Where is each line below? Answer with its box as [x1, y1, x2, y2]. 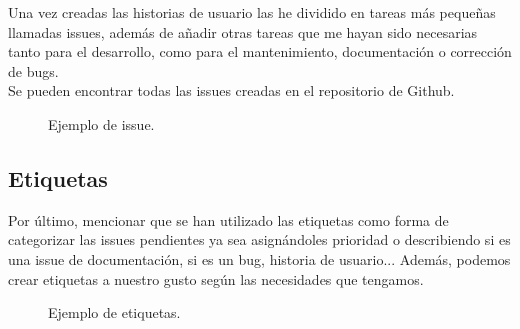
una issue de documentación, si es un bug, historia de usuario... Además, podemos [8, 248, 511, 269]
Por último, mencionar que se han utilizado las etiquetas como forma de [8, 209, 449, 230]
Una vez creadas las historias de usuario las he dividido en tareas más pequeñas [8, 2, 496, 22]
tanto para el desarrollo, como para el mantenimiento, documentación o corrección [8, 41, 512, 62]
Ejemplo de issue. [48, 113, 155, 134]
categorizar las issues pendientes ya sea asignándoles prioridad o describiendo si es [8, 229, 511, 250]
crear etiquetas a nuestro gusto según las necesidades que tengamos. [8, 268, 424, 289]
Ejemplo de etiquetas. [48, 302, 181, 323]
